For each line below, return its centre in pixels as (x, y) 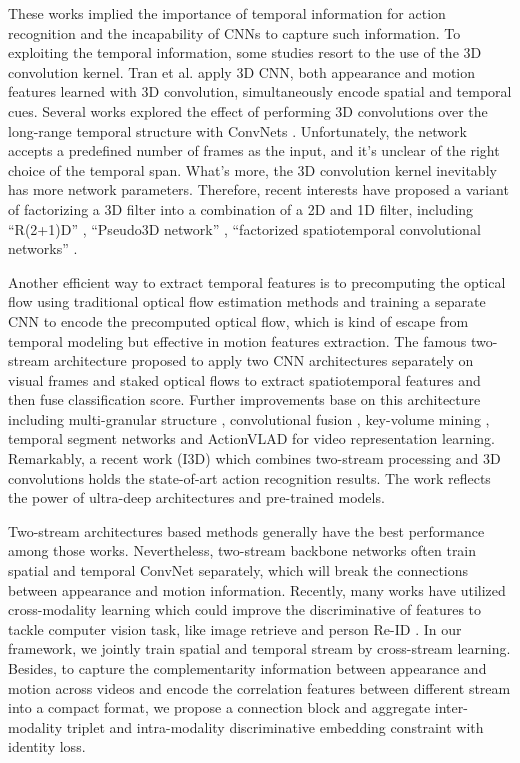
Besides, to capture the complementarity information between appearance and (247, 668)
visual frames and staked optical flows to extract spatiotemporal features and (244, 379)
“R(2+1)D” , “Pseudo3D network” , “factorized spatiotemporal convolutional (244, 228)
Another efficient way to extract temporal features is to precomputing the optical (257, 281)
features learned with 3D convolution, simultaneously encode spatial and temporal (260, 91)
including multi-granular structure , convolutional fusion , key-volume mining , (249, 418)
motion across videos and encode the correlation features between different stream (259, 687)
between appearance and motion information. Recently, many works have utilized (257, 589)
